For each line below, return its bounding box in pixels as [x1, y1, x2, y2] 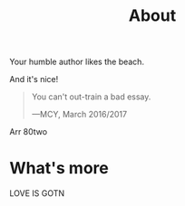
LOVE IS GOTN [9, 188, 65, 199]
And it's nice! [9, 74, 59, 85]
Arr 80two [9, 126, 48, 137]
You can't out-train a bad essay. [31, 91, 151, 102]
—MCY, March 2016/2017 [31, 109, 128, 120]
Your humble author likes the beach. [9, 56, 145, 68]
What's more [9, 158, 109, 179]
